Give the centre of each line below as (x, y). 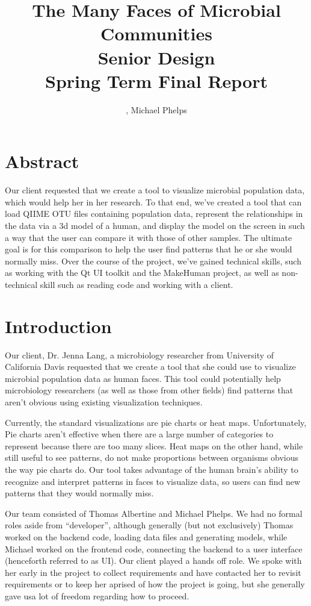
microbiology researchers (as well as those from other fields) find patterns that (149, 390)
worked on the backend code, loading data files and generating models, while (146, 537)
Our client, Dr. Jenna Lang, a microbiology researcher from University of (140, 355)
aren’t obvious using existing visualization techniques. (104, 402)
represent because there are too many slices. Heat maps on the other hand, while (154, 445)
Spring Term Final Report (156, 80)
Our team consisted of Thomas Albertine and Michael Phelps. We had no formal (154, 513)
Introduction (58, 326)
